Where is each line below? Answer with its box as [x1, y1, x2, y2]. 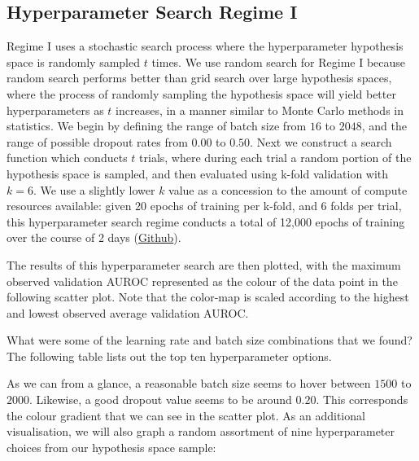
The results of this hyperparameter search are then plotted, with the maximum [7, 256, 401, 273]
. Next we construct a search [250, 133, 392, 150]
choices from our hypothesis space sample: [7, 438, 216, 455]
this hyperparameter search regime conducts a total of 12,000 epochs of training [7, 213, 405, 230]
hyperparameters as [7, 101, 104, 118]
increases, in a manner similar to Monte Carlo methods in [116, 101, 404, 118]
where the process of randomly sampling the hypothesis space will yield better [7, 85, 396, 102]
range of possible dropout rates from [7, 133, 188, 150]
